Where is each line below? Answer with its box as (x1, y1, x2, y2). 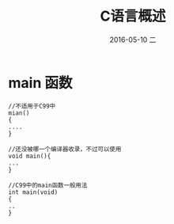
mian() (8, 108, 30, 117)
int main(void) (8, 188, 59, 196)
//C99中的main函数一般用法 (8, 181, 88, 189)
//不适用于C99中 (8, 102, 56, 110)
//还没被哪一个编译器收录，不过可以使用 (8, 145, 122, 153)
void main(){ (8, 152, 51, 160)
